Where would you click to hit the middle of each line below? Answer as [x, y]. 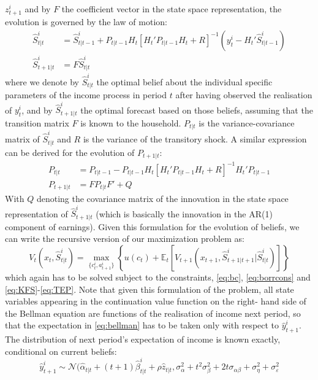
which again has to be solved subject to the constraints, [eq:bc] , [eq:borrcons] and [158, 277]
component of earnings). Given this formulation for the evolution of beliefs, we [152, 226]
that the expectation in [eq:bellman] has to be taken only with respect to [142, 325]
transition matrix [37, 122]
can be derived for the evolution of [70, 152]
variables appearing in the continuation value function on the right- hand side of [156, 301]
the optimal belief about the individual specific [184, 81]
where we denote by [42, 81]
